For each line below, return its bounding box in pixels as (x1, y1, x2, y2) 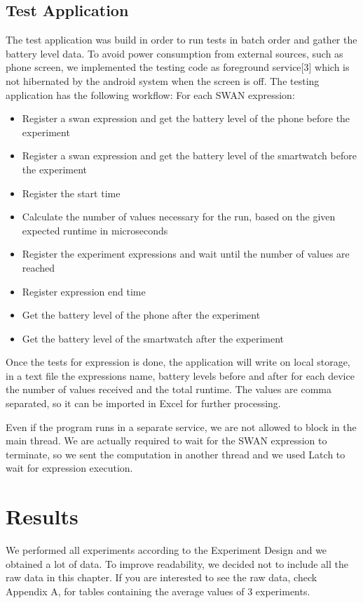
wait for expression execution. (6, 460, 133, 475)
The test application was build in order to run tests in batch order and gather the (6, 32, 357, 47)
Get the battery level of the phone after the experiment (22, 307, 261, 322)
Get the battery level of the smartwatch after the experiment (22, 331, 285, 345)
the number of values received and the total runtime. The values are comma (6, 382, 331, 397)
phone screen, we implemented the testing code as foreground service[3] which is (6, 60, 350, 74)
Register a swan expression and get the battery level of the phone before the (22, 111, 350, 126)
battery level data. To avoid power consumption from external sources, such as (6, 46, 343, 60)
